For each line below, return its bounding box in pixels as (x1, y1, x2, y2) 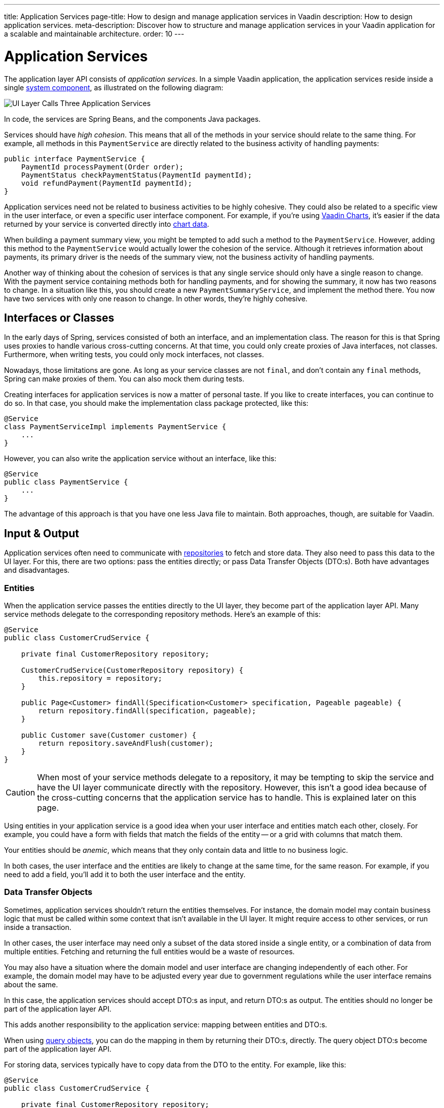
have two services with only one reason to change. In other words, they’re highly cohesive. (4, 294, 308, 303)
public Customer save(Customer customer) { (21, 731, 197, 739)
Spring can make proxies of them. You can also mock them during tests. (4, 374, 244, 384)
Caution (6, 787, 35, 798)
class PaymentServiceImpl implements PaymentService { (4, 423, 227, 431)
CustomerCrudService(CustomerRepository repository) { (21, 666, 244, 674)
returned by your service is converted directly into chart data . (4, 219, 209, 228)
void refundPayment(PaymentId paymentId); (21, 179, 192, 187)
